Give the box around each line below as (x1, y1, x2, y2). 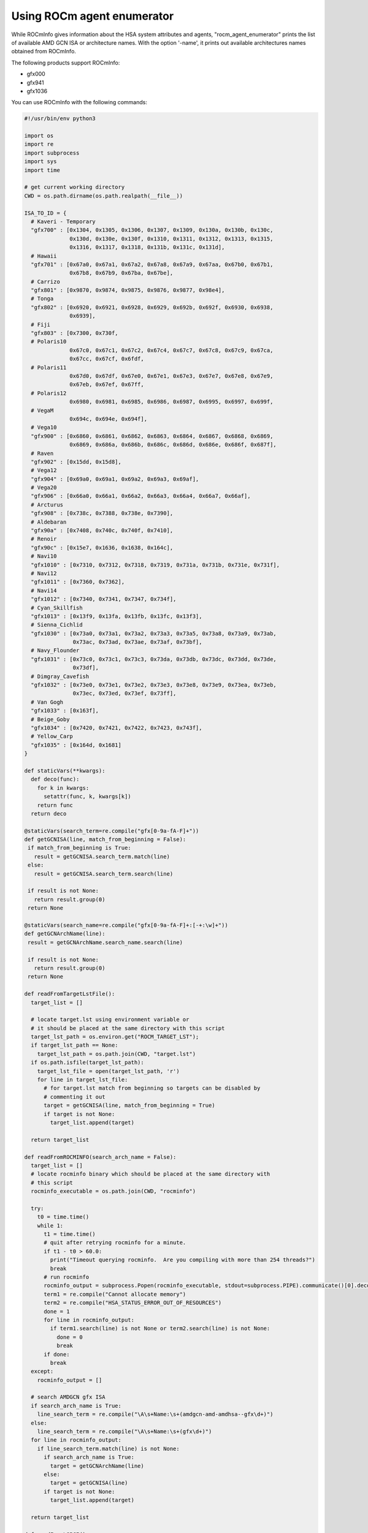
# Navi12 (31, 570, 57, 576)
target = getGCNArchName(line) (50, 1462, 144, 1469)
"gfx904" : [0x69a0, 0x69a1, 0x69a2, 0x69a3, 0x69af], (31, 475, 199, 483)
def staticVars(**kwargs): (24, 767, 105, 774)
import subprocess (24, 149, 80, 156)
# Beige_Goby (31, 716, 70, 723)
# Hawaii (31, 252, 57, 259)
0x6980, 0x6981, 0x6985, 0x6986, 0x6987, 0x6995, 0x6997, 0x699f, (69, 399, 274, 405)
